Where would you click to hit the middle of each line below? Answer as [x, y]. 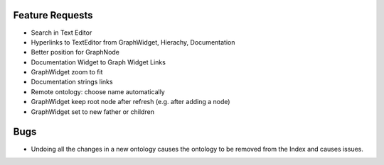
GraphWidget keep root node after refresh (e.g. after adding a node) [130, 102]
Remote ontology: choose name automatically [98, 91]
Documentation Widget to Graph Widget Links [98, 62]
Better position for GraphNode [75, 52]
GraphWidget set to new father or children [92, 112]
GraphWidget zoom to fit [67, 72]
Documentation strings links [72, 82]
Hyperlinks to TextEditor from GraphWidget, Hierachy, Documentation [133, 42]
